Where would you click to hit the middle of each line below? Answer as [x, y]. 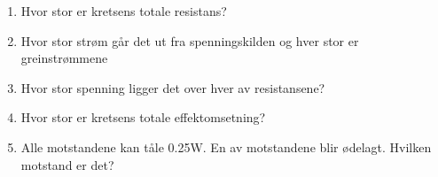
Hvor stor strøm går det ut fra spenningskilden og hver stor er [190, 40]
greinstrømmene [64, 58]
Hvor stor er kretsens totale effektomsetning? [143, 117]
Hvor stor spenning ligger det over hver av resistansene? [173, 87]
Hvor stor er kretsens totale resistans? [124, 11]
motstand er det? [67, 164]
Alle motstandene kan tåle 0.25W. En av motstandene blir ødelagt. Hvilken [226, 146]
